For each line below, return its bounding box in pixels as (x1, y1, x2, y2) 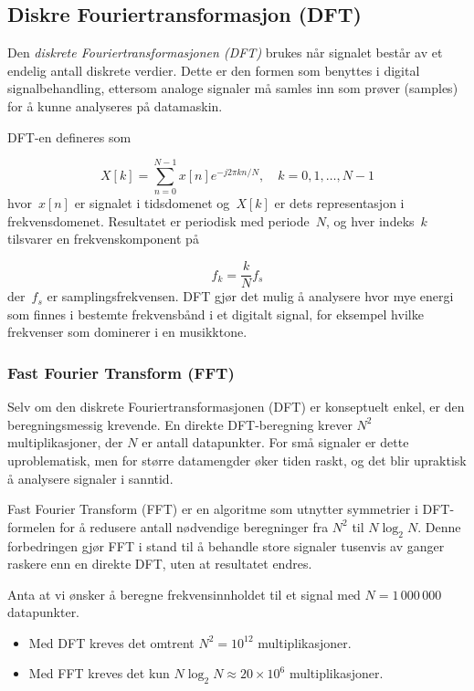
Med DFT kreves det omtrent (28, 633, 195, 652)
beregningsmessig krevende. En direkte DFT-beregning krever (7, 414, 353, 434)
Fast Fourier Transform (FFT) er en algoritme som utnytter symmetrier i (7, 499, 418, 518)
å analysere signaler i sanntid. (7, 468, 174, 487)
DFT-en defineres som (7, 127, 132, 146)
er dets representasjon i (274, 194, 405, 213)
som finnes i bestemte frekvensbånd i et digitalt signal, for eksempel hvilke (7, 304, 424, 323)
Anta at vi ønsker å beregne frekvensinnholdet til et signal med (7, 584, 361, 603)
